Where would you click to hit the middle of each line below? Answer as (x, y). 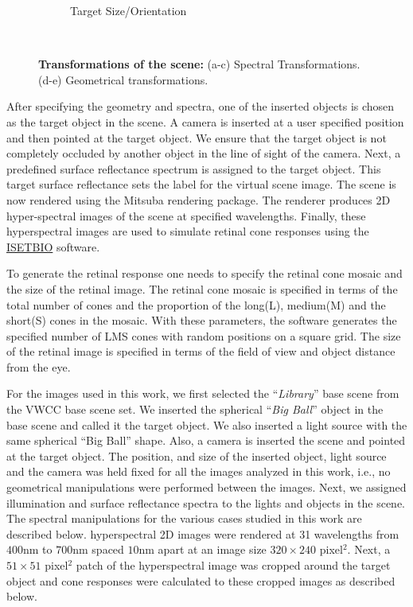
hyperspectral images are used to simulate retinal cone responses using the (188, 231)
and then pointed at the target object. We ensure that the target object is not (197, 137)
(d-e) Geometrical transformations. (123, 79)
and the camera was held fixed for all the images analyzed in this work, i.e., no (199, 471)
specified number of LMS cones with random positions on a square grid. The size (204, 335)
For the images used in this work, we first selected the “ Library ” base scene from (203, 393)
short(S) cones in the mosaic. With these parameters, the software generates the (202, 320)
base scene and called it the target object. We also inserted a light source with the (207, 424)
